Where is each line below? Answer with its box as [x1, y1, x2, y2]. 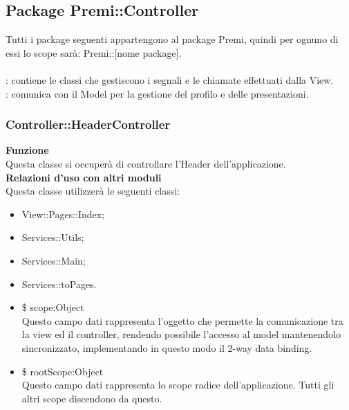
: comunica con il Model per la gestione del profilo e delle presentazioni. [6, 86, 309, 100]
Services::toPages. [21, 276, 97, 291]
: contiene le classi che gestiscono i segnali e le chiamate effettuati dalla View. [6, 72, 334, 87]
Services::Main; [21, 253, 86, 267]
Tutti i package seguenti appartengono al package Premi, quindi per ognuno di [6, 32, 339, 46]
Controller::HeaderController [6, 116, 171, 133]
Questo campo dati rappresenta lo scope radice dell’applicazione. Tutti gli [21, 377, 334, 392]
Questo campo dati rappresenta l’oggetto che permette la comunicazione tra [21, 313, 343, 328]
